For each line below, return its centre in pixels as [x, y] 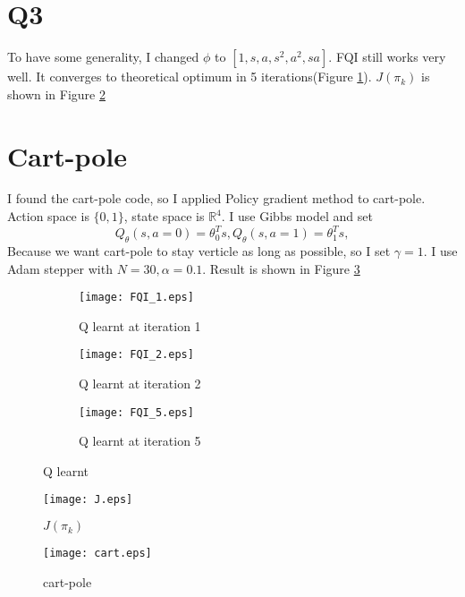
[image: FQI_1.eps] [136, 298]
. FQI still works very [387, 57]
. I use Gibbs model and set [297, 216]
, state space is [164, 216]
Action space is [48, 216]
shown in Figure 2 [56, 94]
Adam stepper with [60, 268]
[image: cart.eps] [97, 554]
